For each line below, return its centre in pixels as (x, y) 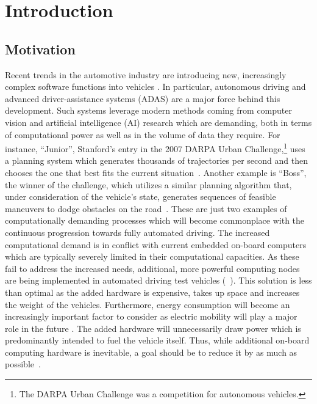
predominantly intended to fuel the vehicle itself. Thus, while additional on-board (157, 340)
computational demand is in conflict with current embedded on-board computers (156, 244)
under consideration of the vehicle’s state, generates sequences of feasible (141, 196)
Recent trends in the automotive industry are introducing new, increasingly (146, 74)
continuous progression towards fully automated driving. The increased (137, 232)
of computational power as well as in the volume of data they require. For (143, 134)
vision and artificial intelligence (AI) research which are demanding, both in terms (158, 122)
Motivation (40, 49)
